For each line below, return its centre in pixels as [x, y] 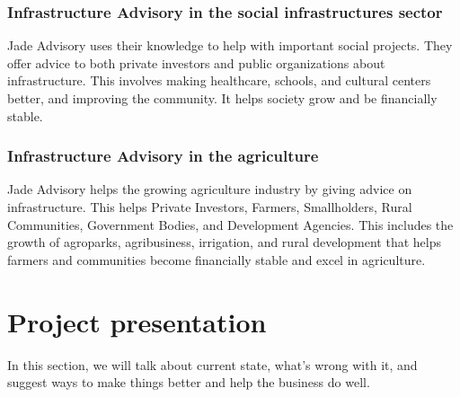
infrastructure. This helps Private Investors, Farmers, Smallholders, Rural [210, 207]
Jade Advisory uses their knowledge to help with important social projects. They [230, 45]
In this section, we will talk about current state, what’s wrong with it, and [212, 364]
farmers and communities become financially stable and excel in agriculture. [217, 259]
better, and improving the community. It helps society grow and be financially [222, 98]
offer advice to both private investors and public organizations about [196, 62]
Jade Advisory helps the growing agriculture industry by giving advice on [210, 189]
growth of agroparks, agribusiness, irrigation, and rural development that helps [224, 242]
